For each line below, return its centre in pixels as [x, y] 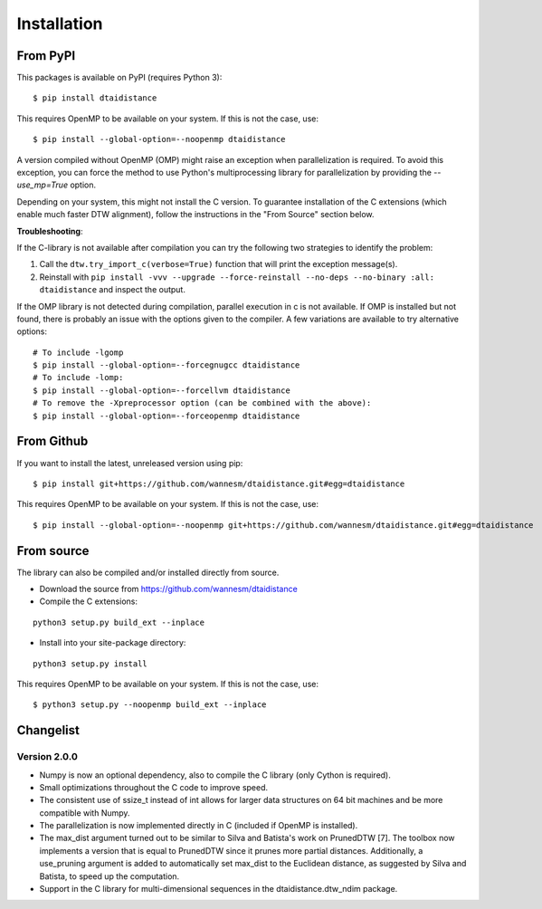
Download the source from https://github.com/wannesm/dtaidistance [168, 589]
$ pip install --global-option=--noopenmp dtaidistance [159, 139]
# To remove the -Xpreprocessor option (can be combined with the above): [202, 403]
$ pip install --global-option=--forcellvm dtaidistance [162, 390]
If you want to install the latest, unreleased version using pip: [130, 463]
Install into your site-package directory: [113, 643]
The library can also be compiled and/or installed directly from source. [148, 572]
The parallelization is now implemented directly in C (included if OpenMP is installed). [199, 826]
